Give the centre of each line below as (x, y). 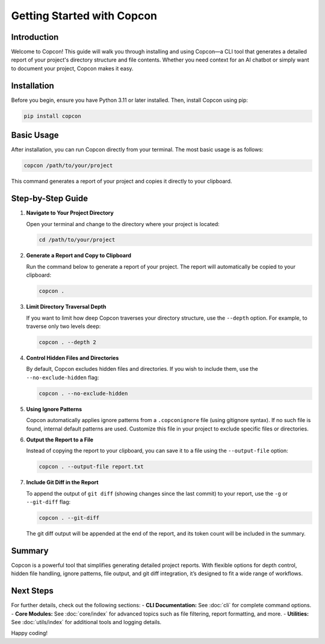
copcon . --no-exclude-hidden (83, 393)
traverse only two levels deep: (63, 326)
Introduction (35, 37)
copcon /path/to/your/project (68, 166)
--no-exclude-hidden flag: (63, 377)
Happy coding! (29, 633)
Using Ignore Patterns (54, 409)
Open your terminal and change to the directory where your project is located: (123, 224)
